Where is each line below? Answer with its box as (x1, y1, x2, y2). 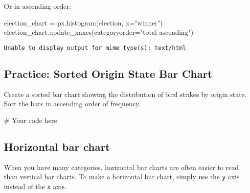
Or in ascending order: (4, 1, 71, 11)
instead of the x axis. (4, 181, 67, 191)
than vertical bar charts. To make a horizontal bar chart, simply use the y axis (4, 171, 240, 182)
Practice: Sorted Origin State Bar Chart (4, 66, 212, 81)
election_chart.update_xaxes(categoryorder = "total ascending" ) (4, 27, 194, 37)
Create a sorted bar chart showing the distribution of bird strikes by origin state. (4, 89, 247, 99)
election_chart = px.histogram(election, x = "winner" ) (4, 17, 163, 27)
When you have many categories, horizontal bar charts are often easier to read (4, 162, 239, 172)
